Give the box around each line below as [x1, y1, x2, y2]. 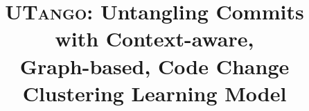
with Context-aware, [55, 24, 254, 53]
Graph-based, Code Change [19, 51, 290, 80]
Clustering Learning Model [22, 78, 287, 107]
